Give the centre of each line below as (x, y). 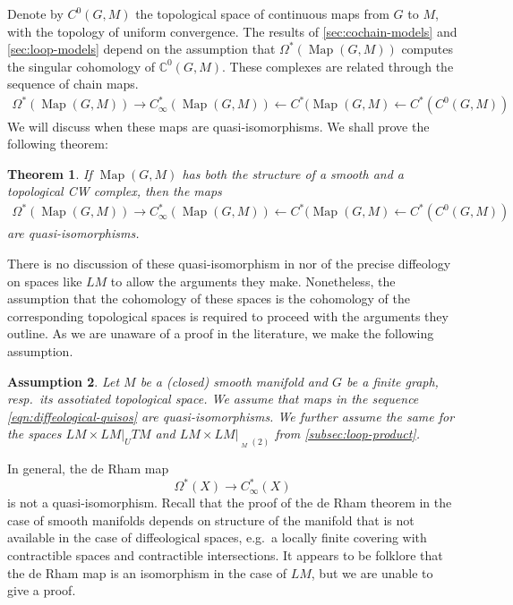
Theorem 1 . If (50, 173)
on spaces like (45, 281)
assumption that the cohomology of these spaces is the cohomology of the (209, 298)
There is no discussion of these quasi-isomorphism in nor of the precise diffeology (229, 263)
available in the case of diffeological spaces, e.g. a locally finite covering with (217, 537)
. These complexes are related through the (338, 66)
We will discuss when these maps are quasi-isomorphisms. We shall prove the (218, 126)
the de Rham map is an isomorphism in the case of (147, 572)
